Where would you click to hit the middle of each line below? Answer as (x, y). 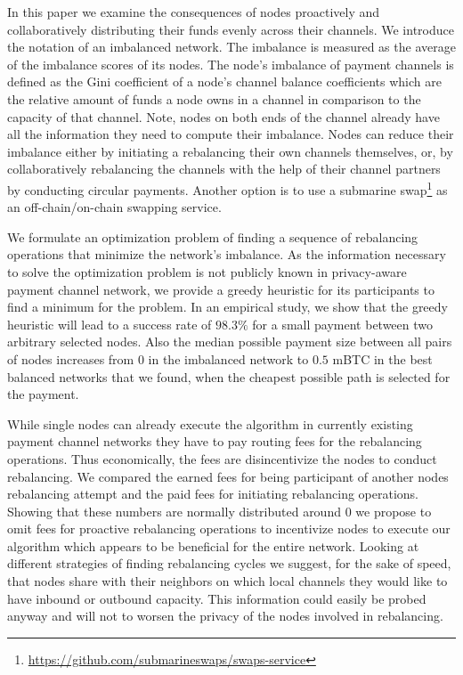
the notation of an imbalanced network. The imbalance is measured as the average (231, 47)
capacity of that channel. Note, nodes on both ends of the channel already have (223, 116)
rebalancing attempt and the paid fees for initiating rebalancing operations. (213, 494)
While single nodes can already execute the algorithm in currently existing (210, 423)
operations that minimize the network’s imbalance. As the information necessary (227, 254)
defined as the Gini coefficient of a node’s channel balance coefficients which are (224, 81)
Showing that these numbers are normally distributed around (174, 511)
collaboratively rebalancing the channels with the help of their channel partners (224, 169)
